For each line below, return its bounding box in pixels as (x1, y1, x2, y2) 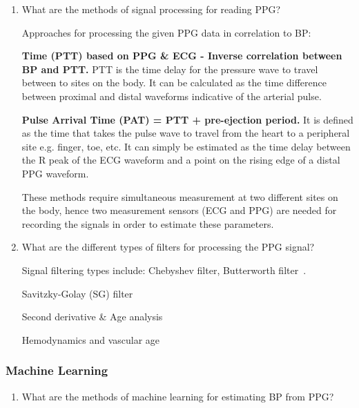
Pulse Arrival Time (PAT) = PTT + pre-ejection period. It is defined (21, 112, 353, 126)
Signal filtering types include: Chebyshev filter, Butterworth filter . (21, 262, 307, 277)
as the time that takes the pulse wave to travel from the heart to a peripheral (21, 126, 350, 140)
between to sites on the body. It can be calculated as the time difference (21, 75, 327, 90)
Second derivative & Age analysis (21, 309, 163, 324)
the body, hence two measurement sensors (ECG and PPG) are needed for (21, 203, 337, 217)
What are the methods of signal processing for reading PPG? (21, 2, 281, 16)
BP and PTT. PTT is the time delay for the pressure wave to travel (21, 61, 318, 76)
